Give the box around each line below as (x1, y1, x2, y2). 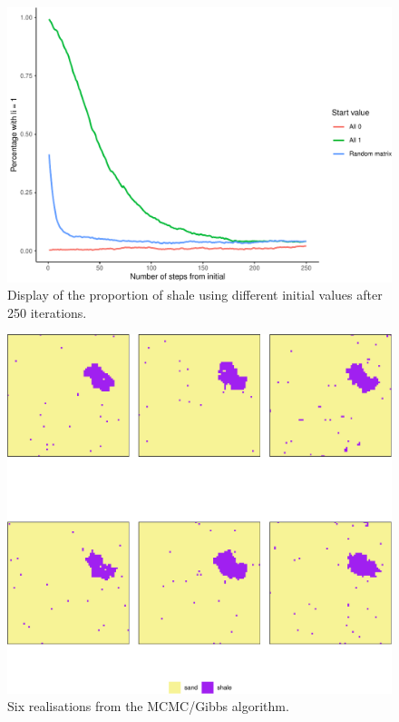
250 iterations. (7, 302, 87, 321)
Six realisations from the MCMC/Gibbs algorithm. (7, 697, 289, 716)
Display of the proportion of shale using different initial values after (7, 285, 383, 304)
